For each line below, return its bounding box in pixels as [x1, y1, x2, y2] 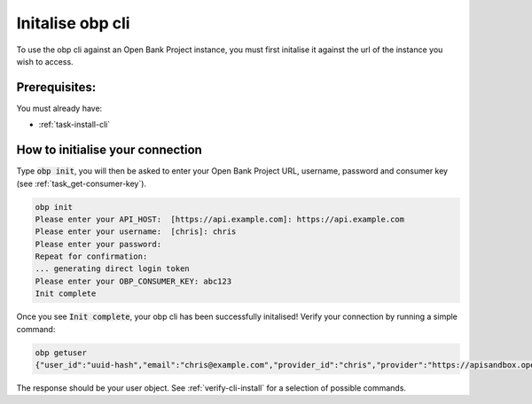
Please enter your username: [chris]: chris [35, 227, 237, 237]
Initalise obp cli [16, 13, 130, 33]
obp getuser [35, 347, 88, 358]
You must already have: [16, 103, 103, 113]
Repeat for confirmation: [35, 252, 148, 261]
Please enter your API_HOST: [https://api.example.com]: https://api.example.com [35, 214, 405, 224]
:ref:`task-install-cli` [38, 120, 111, 130]
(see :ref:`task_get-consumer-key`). [16, 178, 146, 189]
